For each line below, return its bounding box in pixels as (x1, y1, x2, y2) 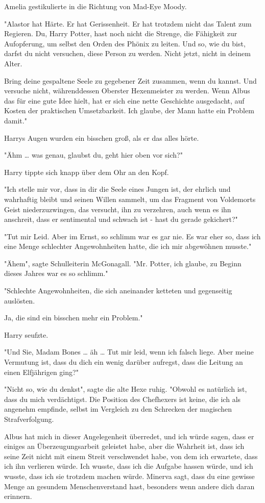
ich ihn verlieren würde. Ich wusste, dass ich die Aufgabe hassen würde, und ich (4, 461, 253, 471)
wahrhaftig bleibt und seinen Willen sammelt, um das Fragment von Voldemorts (4, 193, 256, 204)
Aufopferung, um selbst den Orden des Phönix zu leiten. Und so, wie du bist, (4, 38, 246, 48)
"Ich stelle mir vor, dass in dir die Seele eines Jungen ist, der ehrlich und (4, 184, 231, 194)
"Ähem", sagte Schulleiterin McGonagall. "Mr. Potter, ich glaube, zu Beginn (4, 258, 242, 268)
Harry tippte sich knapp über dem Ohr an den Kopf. (4, 166, 169, 177)
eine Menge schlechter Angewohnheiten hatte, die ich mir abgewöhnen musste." (4, 241, 252, 251)
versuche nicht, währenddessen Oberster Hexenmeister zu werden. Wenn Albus (4, 85, 250, 96)
